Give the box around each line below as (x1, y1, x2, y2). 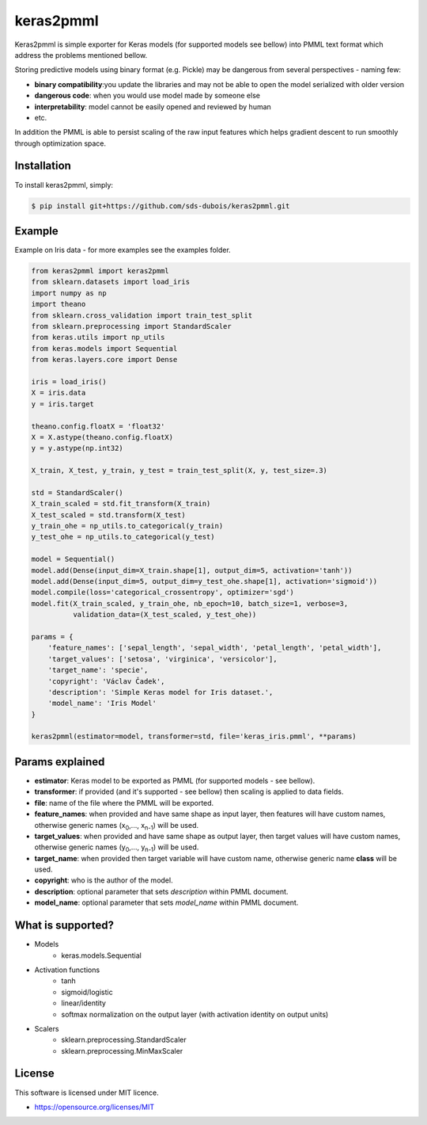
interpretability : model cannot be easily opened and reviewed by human (34, 101, 272, 111)
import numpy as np (31, 288, 107, 297)
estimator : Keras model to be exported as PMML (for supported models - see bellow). (34, 776, 316, 785)
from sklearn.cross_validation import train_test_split (31, 311, 253, 320)
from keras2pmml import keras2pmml (31, 266, 169, 276)
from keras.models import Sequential (31, 344, 178, 353)
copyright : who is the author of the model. (34, 875, 173, 885)
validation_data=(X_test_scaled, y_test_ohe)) (72, 610, 257, 620)
